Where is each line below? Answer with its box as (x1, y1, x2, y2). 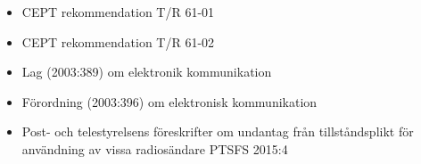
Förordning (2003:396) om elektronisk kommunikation (21, 92, 318, 111)
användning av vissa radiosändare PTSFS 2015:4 (21, 139, 288, 158)
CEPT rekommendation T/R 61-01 (21, 3, 215, 20)
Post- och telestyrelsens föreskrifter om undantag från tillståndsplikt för (21, 122, 414, 141)
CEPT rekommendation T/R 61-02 (21, 32, 215, 51)
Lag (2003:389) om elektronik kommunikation (21, 62, 272, 81)
